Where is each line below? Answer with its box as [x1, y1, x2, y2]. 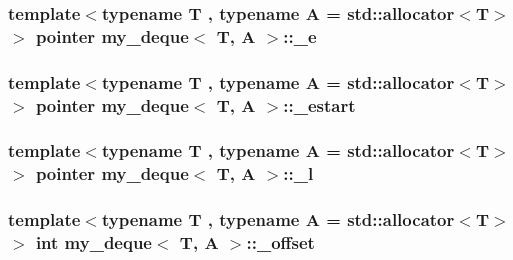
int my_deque [35, 230, 152, 255]
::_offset [246, 230, 315, 255]
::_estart [283, 92, 356, 117]
